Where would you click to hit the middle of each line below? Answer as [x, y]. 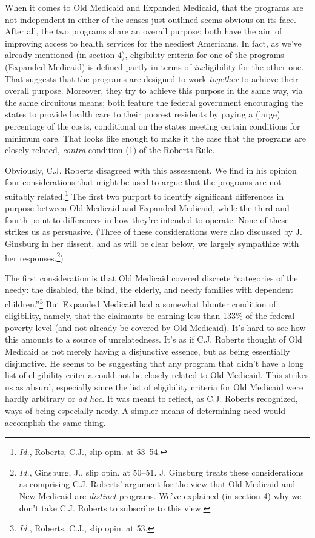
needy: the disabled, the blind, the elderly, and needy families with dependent [149, 290]
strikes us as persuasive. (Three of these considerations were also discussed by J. [154, 231]
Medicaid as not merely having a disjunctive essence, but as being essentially [148, 351]
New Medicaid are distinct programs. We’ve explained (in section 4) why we [160, 495]
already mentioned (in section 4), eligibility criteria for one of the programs [144, 55]
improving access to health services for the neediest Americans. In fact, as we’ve [153, 43]
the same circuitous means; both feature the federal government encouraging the [154, 102]
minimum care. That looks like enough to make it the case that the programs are [155, 138]
